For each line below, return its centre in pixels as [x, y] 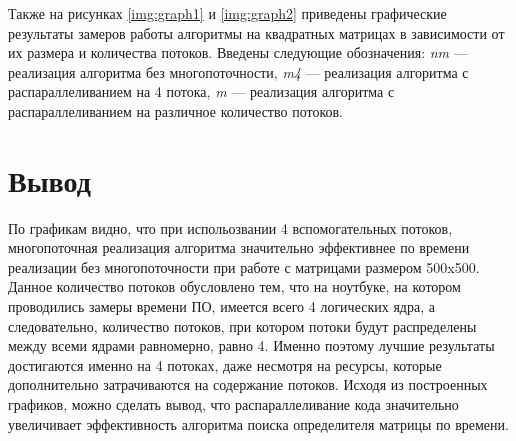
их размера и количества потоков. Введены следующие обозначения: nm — [238, 52]
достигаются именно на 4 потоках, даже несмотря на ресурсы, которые [225, 364]
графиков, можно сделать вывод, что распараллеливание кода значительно [233, 404]
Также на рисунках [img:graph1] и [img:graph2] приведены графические [227, 13]
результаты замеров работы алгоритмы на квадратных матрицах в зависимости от [256, 32]
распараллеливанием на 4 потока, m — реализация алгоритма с [201, 91]
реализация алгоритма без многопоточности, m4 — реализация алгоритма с [238, 71]
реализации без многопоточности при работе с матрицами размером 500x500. [244, 266]
